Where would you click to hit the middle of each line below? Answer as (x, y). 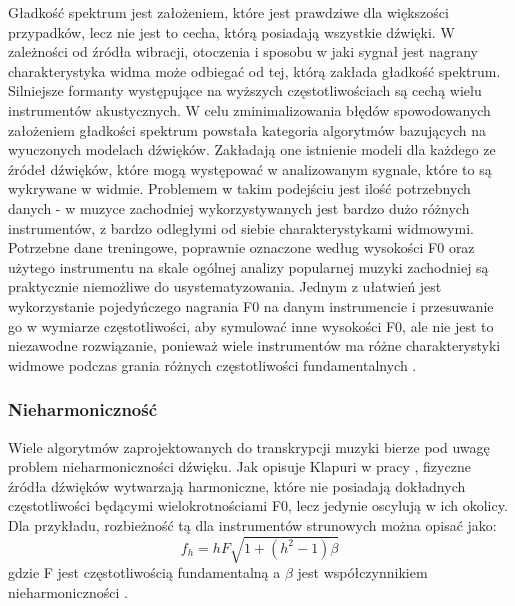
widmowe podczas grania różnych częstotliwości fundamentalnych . (212, 364)
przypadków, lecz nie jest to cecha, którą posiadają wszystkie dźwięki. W (231, 31)
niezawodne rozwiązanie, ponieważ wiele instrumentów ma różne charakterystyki (254, 345)
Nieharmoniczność (83, 409)
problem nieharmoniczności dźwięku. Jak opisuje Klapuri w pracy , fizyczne (239, 466)
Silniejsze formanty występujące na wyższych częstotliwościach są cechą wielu (245, 90)
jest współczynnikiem (362, 572)
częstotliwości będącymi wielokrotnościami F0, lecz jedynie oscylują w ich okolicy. (258, 505)
